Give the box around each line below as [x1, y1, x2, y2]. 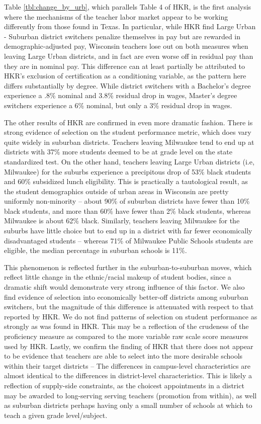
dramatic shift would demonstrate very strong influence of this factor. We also [4, 282, 245, 292]
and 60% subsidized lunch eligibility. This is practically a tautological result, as [4, 176, 248, 187]
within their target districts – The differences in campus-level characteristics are [4, 360, 250, 371]
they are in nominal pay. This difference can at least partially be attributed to [4, 60, 245, 71]
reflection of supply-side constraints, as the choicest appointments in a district [4, 380, 244, 390]
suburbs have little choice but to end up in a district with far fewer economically [4, 225, 252, 236]
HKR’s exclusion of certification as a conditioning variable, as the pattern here [4, 70, 246, 81]
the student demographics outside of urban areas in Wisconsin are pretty [4, 186, 229, 196]
